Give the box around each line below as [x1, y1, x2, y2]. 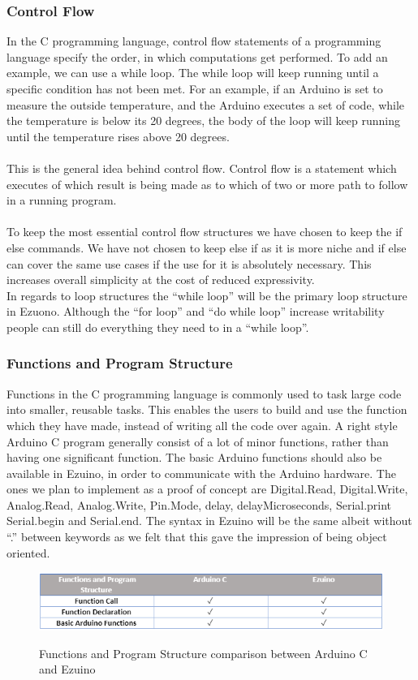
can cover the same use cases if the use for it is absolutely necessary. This [6, 255, 372, 272]
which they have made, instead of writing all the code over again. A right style [6, 416, 398, 433]
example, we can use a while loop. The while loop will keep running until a [6, 64, 379, 81]
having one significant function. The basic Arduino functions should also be [6, 449, 382, 466]
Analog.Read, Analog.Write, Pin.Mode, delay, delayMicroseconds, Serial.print [6, 496, 392, 513]
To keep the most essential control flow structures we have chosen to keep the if [6, 223, 403, 240]
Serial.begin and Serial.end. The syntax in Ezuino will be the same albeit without [6, 512, 412, 529]
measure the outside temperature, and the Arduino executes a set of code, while [6, 96, 405, 113]
